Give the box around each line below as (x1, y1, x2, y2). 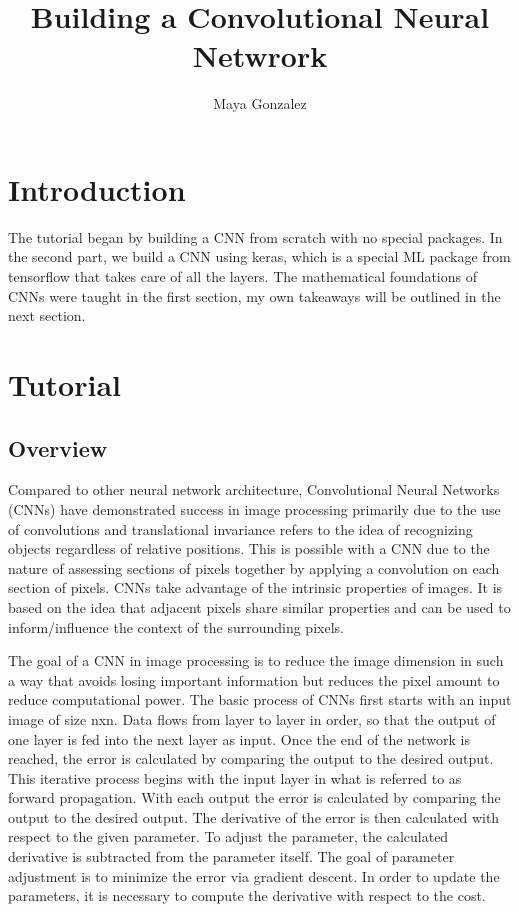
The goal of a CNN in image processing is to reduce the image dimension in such (8, 650, 504, 671)
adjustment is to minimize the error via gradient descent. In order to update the (8, 865, 500, 886)
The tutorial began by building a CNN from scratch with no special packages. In (8, 226, 503, 247)
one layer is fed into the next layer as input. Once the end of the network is (8, 728, 470, 749)
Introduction (8, 168, 186, 209)
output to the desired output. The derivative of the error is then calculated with (8, 806, 500, 827)
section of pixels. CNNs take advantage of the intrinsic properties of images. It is (8, 577, 503, 598)
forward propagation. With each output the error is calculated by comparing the (8, 787, 501, 808)
